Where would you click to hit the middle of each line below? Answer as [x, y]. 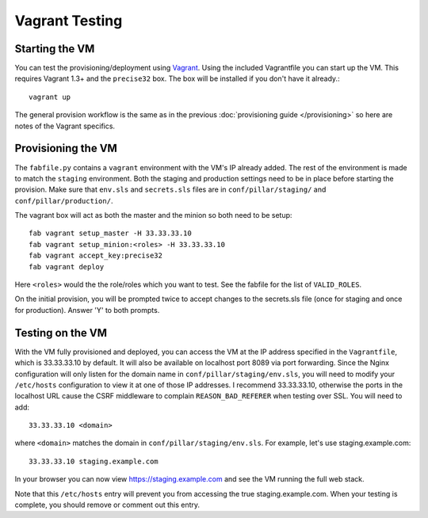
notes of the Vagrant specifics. [65, 126]
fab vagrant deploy [67, 267]
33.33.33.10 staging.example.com [94, 461]
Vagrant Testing [69, 21]
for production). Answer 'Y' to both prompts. [87, 310]
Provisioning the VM [66, 149]
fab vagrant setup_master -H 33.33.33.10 [110, 233]
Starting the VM [55, 49]
